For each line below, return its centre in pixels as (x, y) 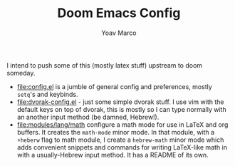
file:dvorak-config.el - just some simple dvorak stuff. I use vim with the (120, 102)
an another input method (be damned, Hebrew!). (88, 117)
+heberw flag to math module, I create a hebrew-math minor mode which (120, 140)
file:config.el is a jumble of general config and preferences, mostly (115, 86)
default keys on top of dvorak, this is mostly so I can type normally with (121, 109)
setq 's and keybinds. (48, 94)
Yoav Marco (119, 33)
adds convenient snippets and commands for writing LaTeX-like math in (122, 147)
